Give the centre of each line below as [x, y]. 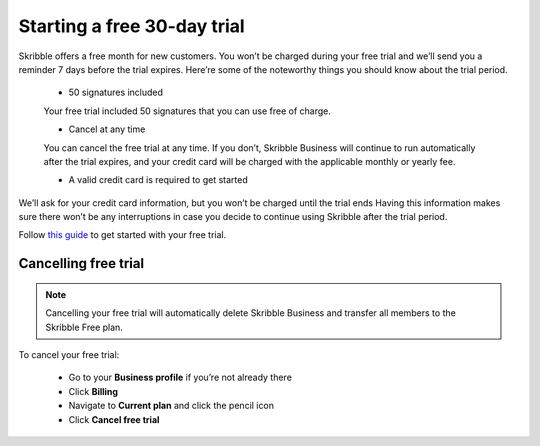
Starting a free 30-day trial [131, 26]
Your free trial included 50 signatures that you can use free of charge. [187, 111]
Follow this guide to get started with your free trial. [122, 235]
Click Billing [93, 391]
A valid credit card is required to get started [158, 180]
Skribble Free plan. [84, 327]
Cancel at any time [107, 129]
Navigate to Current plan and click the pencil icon [171, 406]
